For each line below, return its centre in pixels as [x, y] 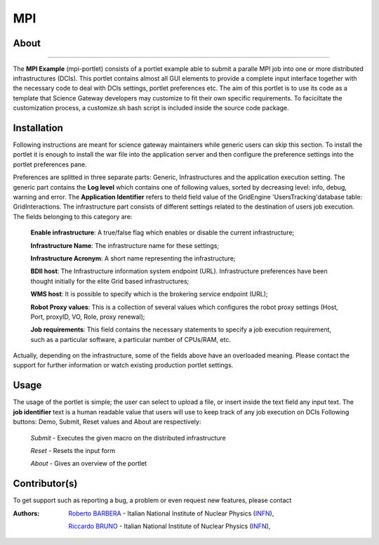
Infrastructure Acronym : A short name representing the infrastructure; [133, 258]
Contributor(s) [45, 484]
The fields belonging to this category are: [73, 216]
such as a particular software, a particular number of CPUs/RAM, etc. [131, 339]
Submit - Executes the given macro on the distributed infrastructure [128, 438]
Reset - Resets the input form [73, 450]
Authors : [26, 513]
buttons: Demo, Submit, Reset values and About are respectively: [107, 422]
